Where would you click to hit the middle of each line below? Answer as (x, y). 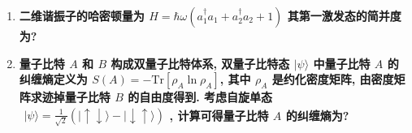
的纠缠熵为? (317, 115)
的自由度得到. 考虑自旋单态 (200, 97)
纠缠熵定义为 (53, 79)
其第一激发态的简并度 (344, 15)
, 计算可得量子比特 (219, 115)
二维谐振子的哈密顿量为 (82, 15)
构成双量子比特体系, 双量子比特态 (200, 63)
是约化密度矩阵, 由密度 (333, 79)
